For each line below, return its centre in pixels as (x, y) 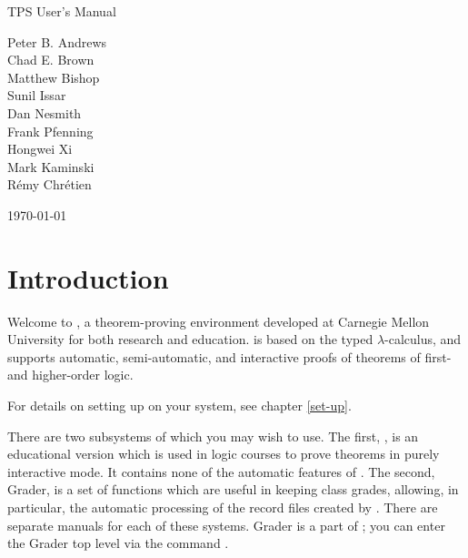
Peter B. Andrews (57, 41)
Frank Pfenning (50, 131)
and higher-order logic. (70, 375)
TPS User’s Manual (62, 11)
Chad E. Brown (51, 60)
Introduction (88, 277)
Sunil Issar (37, 95)
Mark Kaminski (51, 166)
